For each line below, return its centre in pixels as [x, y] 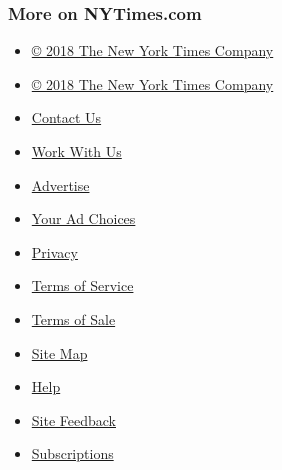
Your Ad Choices [83, 218]
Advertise [60, 184]
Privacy [54, 251]
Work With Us [76, 151]
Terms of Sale [73, 318]
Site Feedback [73, 419]
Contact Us [66, 117]
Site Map [59, 352]
